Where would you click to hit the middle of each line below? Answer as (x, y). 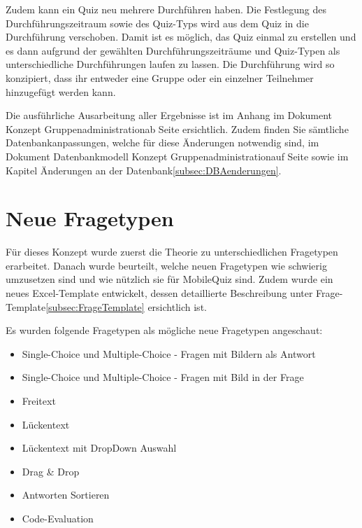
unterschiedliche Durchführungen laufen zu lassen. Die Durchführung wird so (170, 64)
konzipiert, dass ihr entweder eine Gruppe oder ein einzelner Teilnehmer (160, 77)
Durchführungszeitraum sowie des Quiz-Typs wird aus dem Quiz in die (157, 23)
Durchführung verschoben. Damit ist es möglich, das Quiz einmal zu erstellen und (181, 37)
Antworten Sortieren (66, 495)
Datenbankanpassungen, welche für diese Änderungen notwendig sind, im (162, 143)
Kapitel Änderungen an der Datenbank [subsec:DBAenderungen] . (144, 170)
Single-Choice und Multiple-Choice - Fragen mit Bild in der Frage (163, 377)
